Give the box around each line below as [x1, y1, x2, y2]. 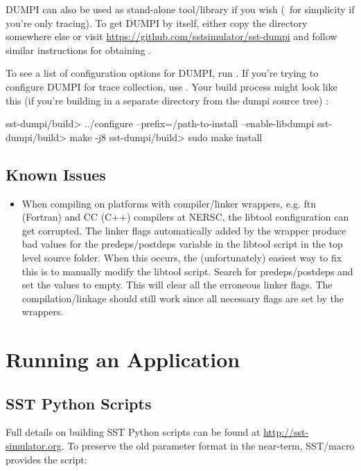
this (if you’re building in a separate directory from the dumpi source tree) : [6, 93, 329, 107]
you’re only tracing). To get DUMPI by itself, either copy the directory [6, 15, 308, 30]
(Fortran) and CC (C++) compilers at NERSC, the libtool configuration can [21, 210, 349, 224]
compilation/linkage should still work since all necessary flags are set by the [21, 290, 344, 305]
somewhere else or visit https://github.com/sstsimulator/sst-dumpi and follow [6, 29, 337, 44]
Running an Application [6, 345, 240, 373]
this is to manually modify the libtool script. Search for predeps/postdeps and [21, 264, 353, 278]
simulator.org [6, 438, 62, 453]
